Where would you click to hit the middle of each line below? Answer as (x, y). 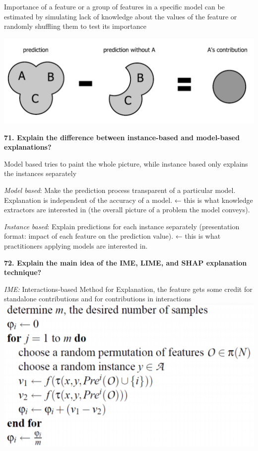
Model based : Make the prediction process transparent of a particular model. (120, 190)
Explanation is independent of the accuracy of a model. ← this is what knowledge (129, 200)
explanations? (28, 147)
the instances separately (40, 173)
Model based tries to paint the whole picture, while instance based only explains (126, 163)
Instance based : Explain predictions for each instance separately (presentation (122, 226)
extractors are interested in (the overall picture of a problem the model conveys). (127, 210)
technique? (23, 272)
